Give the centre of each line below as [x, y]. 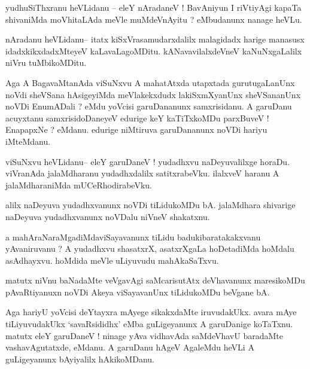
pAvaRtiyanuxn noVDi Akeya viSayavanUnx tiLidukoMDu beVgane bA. [138, 292]
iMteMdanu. [28, 141]
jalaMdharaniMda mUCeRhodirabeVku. [79, 184]
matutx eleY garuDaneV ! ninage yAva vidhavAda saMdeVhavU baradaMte [144, 335]
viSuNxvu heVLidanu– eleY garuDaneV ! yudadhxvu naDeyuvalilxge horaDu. [148, 161]
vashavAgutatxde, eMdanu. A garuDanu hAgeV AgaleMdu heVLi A [130, 347]
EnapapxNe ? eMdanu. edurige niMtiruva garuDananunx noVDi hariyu [136, 129]
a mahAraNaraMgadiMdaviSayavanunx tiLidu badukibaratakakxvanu [133, 237]
